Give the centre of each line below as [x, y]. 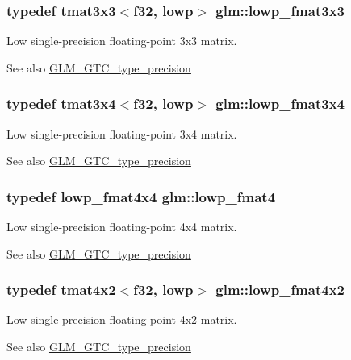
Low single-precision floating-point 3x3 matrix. [122, 41]
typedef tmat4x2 [61, 290]
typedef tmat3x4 [61, 103]
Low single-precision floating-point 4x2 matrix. [122, 319]
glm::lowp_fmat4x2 [280, 290]
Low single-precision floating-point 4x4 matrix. [122, 227]
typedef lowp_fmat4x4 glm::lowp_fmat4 [141, 196]
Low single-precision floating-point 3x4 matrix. [122, 133]
